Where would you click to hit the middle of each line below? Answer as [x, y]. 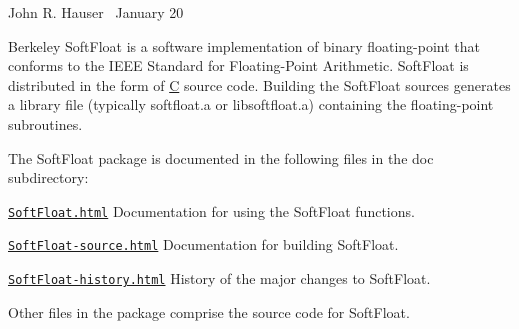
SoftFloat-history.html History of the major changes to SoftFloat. [219, 278]
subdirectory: [48, 177]
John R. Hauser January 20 [96, 12]
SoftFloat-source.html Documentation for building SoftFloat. [203, 244]
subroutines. [45, 123]
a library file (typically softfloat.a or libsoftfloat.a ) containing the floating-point [251, 104]
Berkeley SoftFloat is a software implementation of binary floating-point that [244, 45]
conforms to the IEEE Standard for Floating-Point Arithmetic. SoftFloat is [238, 65]
